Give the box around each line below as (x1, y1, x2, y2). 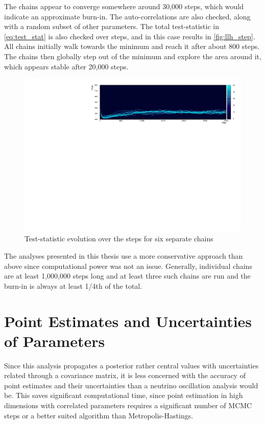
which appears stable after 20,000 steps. (4, 61, 129, 71)
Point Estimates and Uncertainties (4, 310, 252, 331)
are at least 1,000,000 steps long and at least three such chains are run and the (4, 270, 251, 281)
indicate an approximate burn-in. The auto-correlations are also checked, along (4, 11, 251, 21)
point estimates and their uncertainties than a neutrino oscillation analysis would (4, 380, 258, 390)
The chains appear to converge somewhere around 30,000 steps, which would (4, 1, 244, 11)
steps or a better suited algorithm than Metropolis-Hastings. (4, 410, 194, 420)
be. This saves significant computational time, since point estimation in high (4, 390, 243, 401)
